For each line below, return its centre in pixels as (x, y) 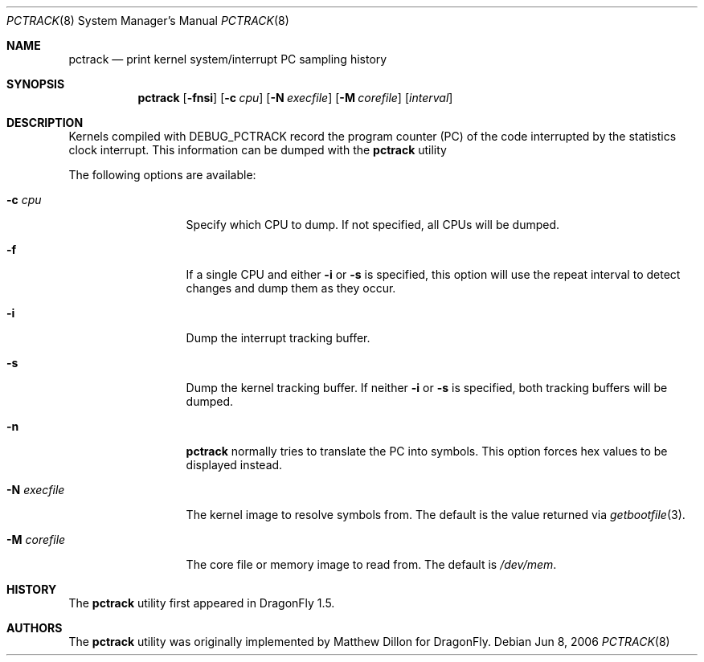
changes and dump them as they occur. (291, 288)
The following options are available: (162, 175)
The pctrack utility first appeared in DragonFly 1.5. (202, 603)
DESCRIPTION (45, 123)
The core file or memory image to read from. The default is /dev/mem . (371, 564)
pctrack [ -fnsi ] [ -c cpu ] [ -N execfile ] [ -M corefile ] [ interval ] (295, 98)
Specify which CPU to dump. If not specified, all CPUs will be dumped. (373, 225)
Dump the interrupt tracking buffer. (278, 338)
